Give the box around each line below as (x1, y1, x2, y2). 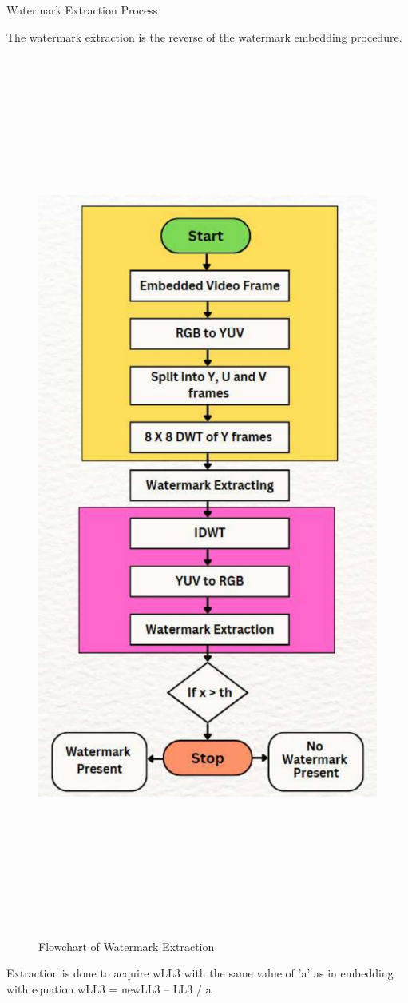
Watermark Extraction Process (6, 2, 158, 18)
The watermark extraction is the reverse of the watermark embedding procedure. (6, 28, 402, 45)
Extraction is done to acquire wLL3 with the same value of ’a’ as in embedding (6, 965, 394, 981)
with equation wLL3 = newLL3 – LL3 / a (6, 980, 212, 997)
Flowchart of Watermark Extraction (38, 937, 215, 954)
